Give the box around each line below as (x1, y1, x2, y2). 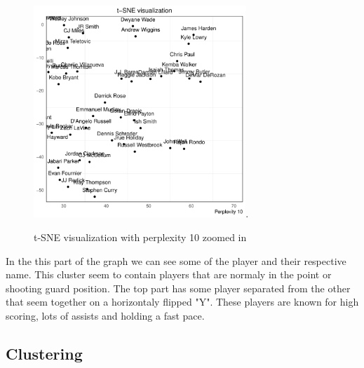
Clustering (6, 342, 83, 364)
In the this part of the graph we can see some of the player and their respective (6, 253, 346, 268)
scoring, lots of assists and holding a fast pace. (6, 308, 205, 322)
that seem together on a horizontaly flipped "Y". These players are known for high (6, 294, 359, 309)
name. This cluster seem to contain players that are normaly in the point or (6, 267, 332, 282)
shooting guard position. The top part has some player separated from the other (6, 280, 351, 295)
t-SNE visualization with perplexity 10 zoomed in (34, 229, 247, 244)
